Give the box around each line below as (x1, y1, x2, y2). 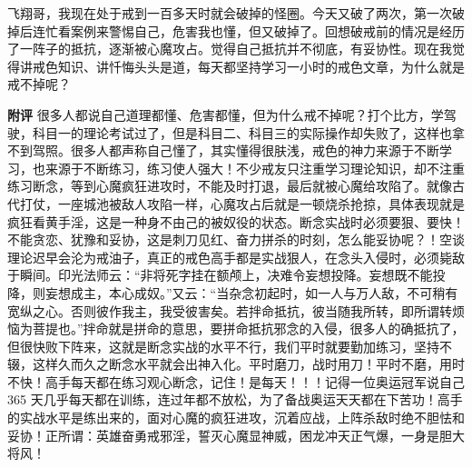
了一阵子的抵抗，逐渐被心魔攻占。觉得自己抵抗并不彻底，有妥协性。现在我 (7, 39, 452, 58)
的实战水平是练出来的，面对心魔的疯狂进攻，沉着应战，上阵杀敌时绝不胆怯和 (7, 408, 465, 427)
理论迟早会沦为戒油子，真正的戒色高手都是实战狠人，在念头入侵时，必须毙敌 (7, 247, 465, 266)
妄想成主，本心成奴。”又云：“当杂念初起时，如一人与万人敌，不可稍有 (44, 283, 458, 302)
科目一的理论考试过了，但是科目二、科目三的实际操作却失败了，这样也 (32, 123, 452, 142)
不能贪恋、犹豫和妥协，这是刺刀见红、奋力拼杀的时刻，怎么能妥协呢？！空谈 (7, 230, 465, 249)
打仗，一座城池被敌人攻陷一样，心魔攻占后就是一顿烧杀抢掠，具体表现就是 (19, 194, 465, 213)
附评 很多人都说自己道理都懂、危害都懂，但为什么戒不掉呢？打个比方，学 (7, 105, 444, 124)
